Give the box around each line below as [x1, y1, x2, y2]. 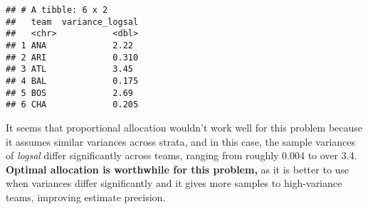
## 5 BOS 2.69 [6, 87, 133, 98]
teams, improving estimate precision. [6, 189, 166, 204]
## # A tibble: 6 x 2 [6, 5, 108, 15]
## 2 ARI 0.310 [6, 52, 139, 63]
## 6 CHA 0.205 [6, 100, 139, 110]
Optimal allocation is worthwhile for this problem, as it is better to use [6, 161, 349, 176]
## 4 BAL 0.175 [6, 75, 139, 86]
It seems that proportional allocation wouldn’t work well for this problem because [6, 119, 363, 134]
